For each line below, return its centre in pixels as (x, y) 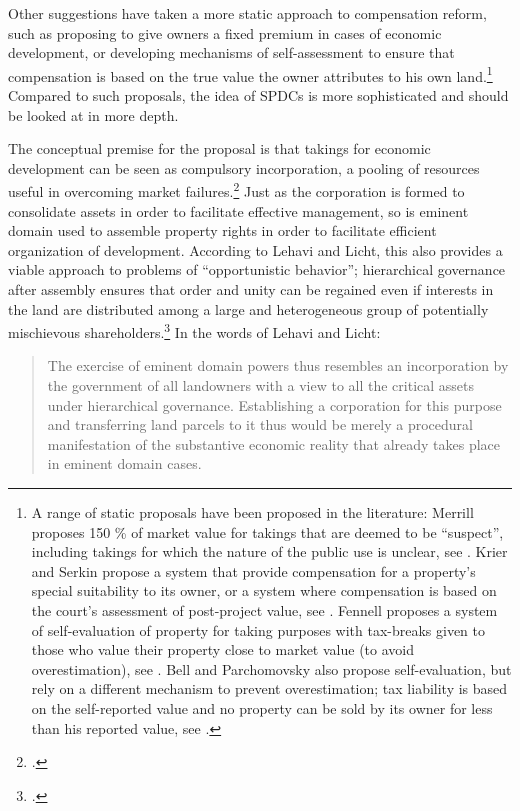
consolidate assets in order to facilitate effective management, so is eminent (238, 210)
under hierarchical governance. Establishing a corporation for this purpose (274, 404)
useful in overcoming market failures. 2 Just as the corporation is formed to (236, 190)
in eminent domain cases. (124, 463)
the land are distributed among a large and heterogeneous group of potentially (248, 308)
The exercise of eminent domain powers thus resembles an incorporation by (278, 365)
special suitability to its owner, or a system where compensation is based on (264, 590)
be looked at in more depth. (93, 114)
